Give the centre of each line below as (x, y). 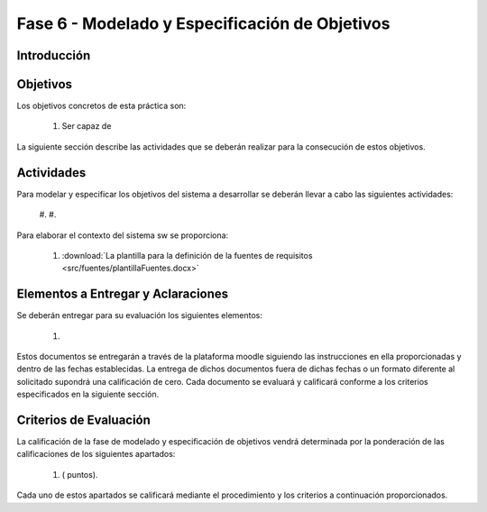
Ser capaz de (87, 126)
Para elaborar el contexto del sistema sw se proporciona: (123, 235)
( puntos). (80, 474)
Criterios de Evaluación (83, 420)
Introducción (54, 55)
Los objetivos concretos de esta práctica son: (101, 106)
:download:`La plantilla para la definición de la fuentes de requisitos (187, 255)
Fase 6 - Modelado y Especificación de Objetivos (203, 23)
